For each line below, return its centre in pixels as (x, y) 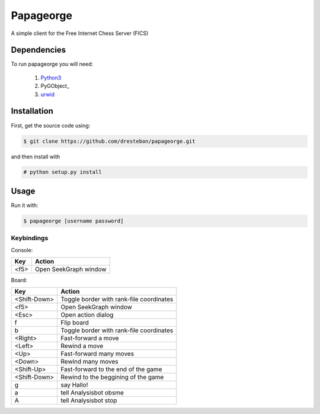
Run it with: (25, 205)
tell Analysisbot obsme (92, 393)
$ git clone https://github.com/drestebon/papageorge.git (109, 141)
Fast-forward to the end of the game (111, 370)
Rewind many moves (89, 362)
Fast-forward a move (90, 338)
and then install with (36, 157)
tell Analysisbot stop (89, 400)
